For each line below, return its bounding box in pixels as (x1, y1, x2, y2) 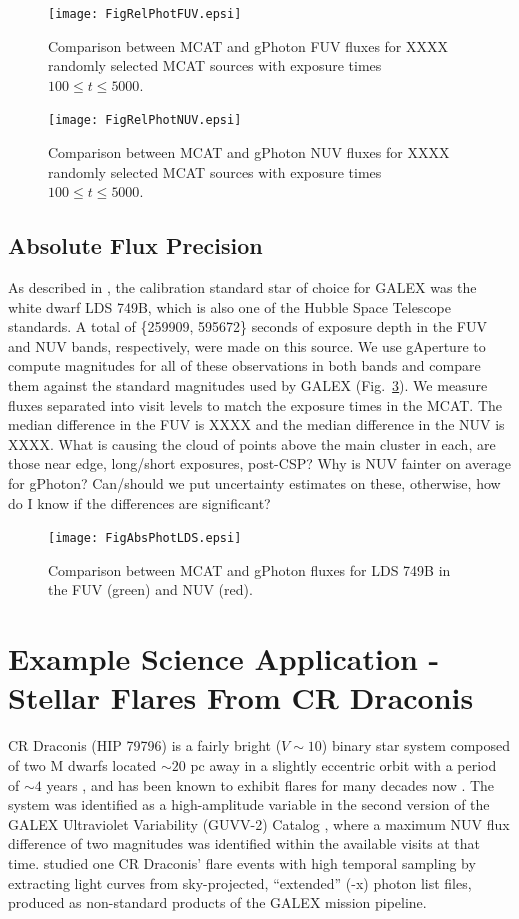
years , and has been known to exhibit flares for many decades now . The (46, 774, 495, 795)
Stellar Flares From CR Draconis (8, 677, 474, 718)
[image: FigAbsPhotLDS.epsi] (48, 531, 242, 546)
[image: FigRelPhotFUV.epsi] (48, 7, 242, 21)
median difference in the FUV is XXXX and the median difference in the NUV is (8, 414, 505, 435)
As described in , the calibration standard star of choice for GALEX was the (8, 277, 477, 298)
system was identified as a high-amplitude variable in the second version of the (8, 794, 490, 815)
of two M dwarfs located (8, 754, 157, 775)
